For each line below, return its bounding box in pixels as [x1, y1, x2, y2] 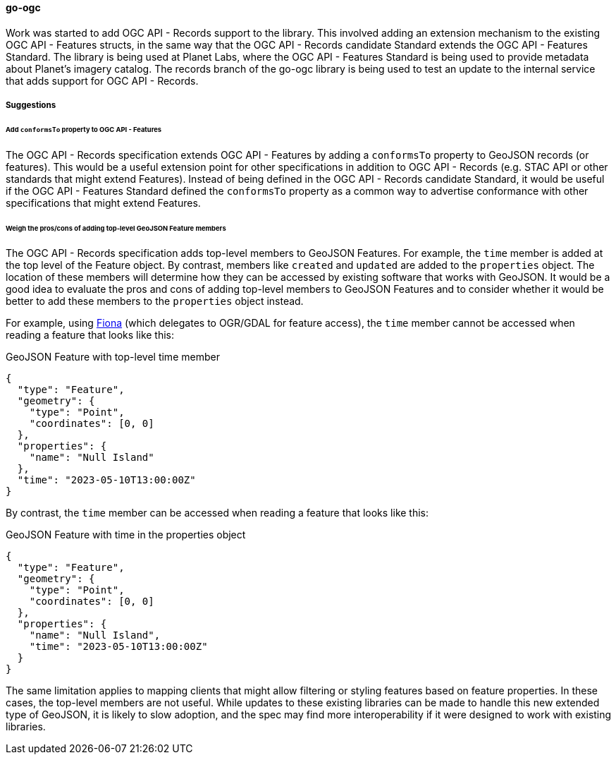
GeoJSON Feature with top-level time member [6, 351, 220, 363]
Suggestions [6, 100, 56, 110]
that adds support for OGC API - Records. [6, 74, 199, 87]
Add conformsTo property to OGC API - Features [6, 125, 162, 133]
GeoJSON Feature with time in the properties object [6, 529, 246, 541]
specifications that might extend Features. [6, 196, 201, 209]
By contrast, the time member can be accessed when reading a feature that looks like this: [6, 507, 429, 519]
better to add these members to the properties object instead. [6, 295, 304, 308]
